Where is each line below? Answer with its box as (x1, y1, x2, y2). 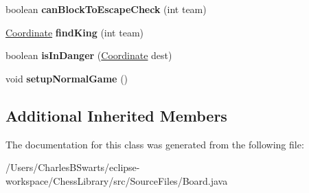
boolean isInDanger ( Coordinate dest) (5, 48, 172, 63)
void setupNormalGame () (5, 71, 128, 85)
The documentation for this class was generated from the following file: (5, 137, 304, 151)
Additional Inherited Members (5, 104, 227, 126)
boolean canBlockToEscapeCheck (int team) (5, 2, 207, 16)
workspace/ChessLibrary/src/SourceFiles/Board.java (5, 173, 228, 188)
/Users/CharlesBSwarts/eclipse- (5, 160, 140, 174)
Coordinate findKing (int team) (5, 25, 144, 39)
